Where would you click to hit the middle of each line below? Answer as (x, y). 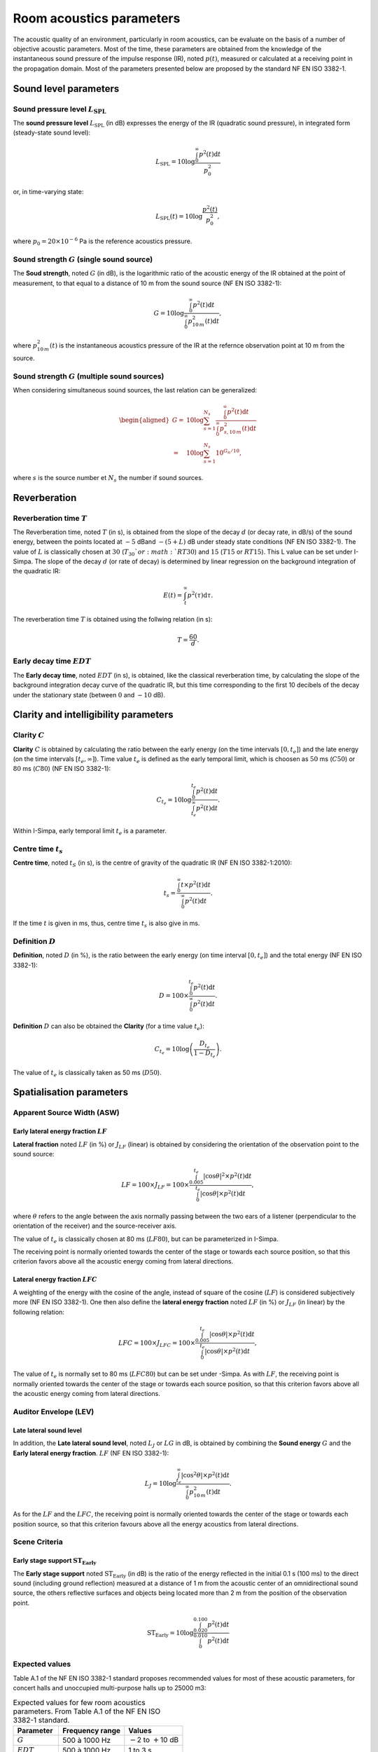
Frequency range (92, 1730)
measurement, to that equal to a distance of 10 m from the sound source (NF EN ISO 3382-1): (147, 283)
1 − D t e (205, 1054)
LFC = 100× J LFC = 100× (157, 1343)
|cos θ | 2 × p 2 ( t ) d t (227, 1176)
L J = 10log (161, 1484)
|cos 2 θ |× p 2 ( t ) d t (205, 1474)
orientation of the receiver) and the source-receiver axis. (95, 1226)
